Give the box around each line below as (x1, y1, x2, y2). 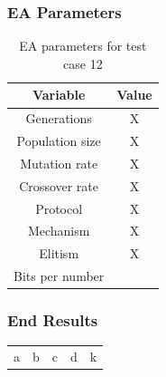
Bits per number (14, 266, 105, 285)
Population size (16, 131, 101, 150)
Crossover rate (19, 176, 99, 195)
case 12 (63, 53, 103, 72)
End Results (7, 309, 98, 332)
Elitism (39, 244, 79, 263)
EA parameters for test (19, 36, 147, 55)
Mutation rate (20, 153, 98, 172)
